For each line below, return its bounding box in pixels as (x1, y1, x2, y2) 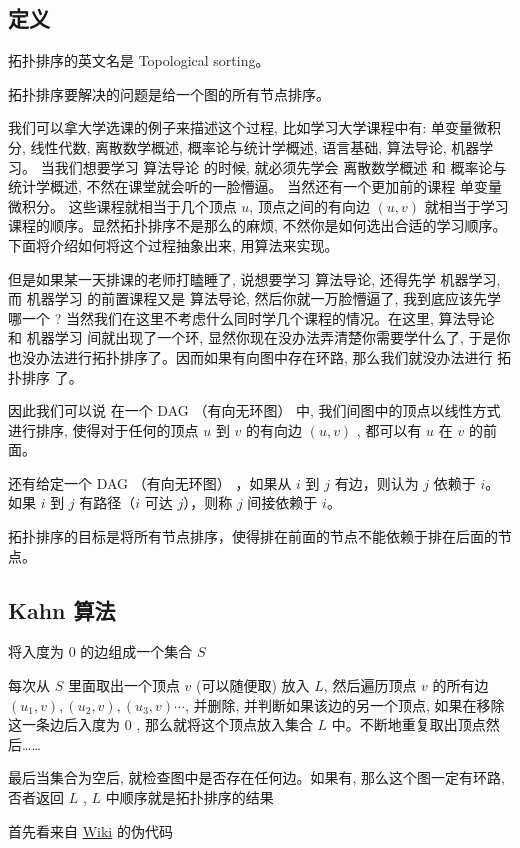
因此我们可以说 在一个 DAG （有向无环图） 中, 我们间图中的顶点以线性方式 (8, 400, 501, 421)
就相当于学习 (424, 195, 509, 216)
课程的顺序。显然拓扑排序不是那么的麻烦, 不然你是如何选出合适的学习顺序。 (8, 215, 507, 236)
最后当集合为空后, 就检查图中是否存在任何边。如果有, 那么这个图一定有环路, (8, 767, 505, 788)
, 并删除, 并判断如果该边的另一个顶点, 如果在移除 (184, 694, 505, 715)
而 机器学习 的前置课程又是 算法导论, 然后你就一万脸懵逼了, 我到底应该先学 (8, 288, 502, 309)
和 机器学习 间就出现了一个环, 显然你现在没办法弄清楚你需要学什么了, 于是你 (8, 327, 511, 348)
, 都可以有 (356, 419, 422, 440)
